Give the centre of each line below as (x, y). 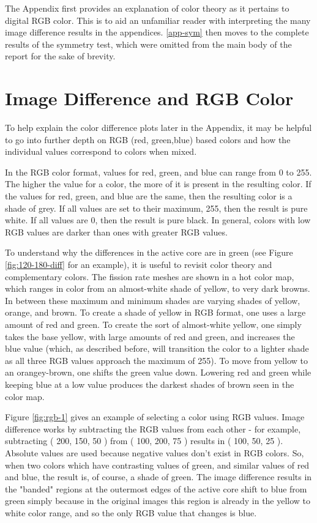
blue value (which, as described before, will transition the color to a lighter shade (157, 348)
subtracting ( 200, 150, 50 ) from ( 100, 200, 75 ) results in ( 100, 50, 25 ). (144, 441)
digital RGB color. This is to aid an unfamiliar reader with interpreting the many (158, 20)
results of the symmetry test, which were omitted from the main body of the (148, 44)
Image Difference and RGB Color (149, 98)
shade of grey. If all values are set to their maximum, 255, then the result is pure (156, 208)
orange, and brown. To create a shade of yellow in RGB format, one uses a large (155, 312)
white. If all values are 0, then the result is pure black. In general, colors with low (158, 220)
